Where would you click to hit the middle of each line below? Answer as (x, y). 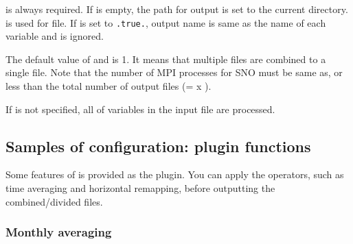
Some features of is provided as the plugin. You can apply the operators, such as (175, 174)
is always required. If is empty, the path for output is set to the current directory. (177, 9)
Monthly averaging (59, 232)
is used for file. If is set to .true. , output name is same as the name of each (166, 22)
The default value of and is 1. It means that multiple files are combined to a (166, 59)
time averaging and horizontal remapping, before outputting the (140, 188)
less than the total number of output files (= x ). (109, 86)
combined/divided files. (54, 201)
